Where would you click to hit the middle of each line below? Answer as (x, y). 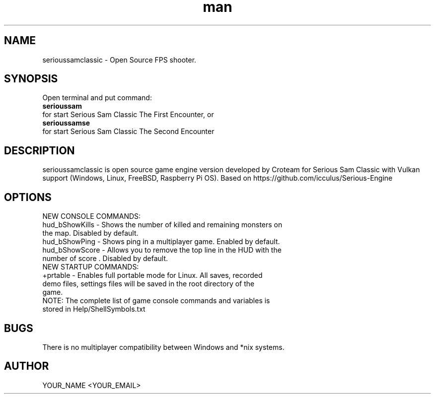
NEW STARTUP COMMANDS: (91, 267)
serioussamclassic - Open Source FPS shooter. (119, 60)
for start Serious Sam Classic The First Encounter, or (128, 115)
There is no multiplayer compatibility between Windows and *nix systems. (163, 347)
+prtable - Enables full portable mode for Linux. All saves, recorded (152, 275)
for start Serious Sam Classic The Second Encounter (128, 132)
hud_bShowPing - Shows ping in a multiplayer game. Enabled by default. (161, 242)
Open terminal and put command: (97, 98)
